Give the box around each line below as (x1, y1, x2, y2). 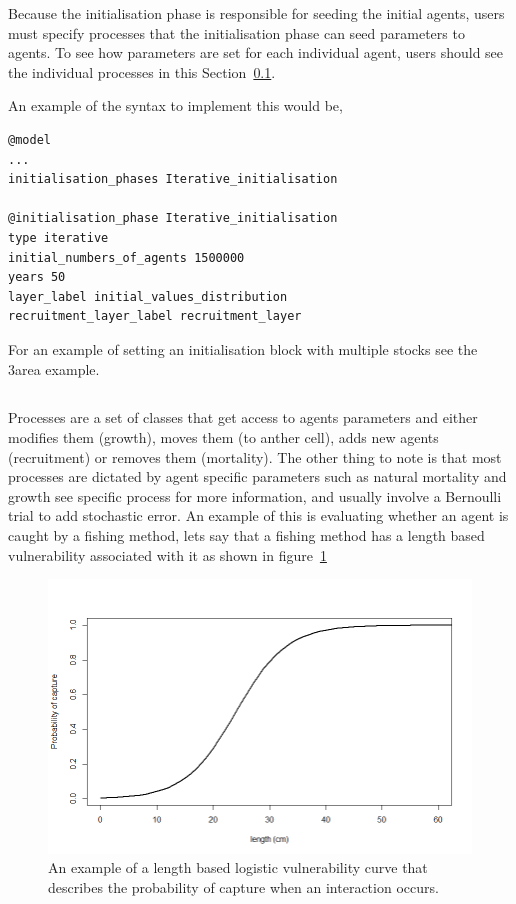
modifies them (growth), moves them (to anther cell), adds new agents (8, 427, 439, 448)
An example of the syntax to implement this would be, (8, 95, 343, 116)
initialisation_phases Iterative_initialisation (8, 172, 338, 187)
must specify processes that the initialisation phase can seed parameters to (8, 22, 465, 43)
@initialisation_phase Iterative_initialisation (8, 211, 338, 226)
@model (8, 132, 51, 147)
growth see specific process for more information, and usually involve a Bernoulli (8, 485, 502, 506)
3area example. (8, 358, 100, 379)
